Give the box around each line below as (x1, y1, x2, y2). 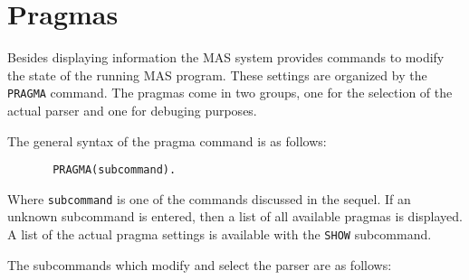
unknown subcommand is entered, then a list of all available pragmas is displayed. (7, 207, 463, 226)
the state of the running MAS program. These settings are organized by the (7, 65, 427, 84)
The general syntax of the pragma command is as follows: (7, 131, 327, 150)
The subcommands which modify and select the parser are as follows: (7, 255, 392, 274)
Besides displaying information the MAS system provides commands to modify (7, 48, 445, 67)
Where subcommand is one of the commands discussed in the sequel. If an (7, 189, 411, 208)
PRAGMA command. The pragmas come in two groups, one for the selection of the (7, 83, 453, 102)
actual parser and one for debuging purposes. (7, 100, 257, 119)
